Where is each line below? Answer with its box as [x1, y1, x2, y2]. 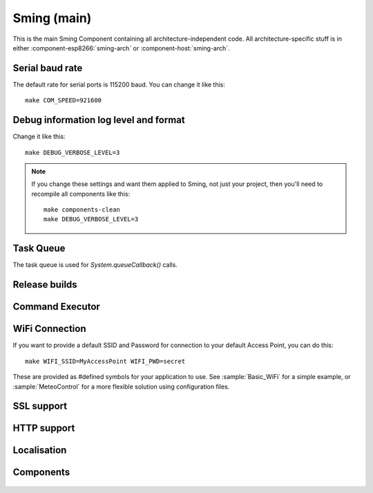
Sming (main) [12, 10, 92, 26]
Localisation [12, 445, 67, 456]
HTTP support [12, 422, 75, 434]
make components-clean [44, 206, 121, 214]
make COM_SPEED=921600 [25, 97, 102, 104]
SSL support [12, 400, 68, 412]
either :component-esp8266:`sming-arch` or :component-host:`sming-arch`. [12, 44, 231, 52]
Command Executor [12, 301, 100, 313]
